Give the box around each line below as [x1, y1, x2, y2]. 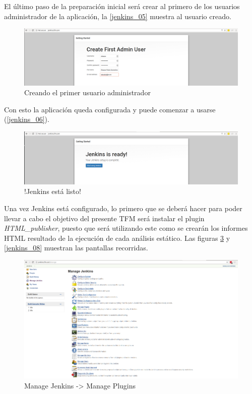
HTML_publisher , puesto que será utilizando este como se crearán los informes [4, 223, 248, 233]
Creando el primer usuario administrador [24, 87, 151, 98]
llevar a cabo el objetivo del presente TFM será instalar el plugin [4, 213, 205, 223]
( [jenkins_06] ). [4, 114, 49, 124]
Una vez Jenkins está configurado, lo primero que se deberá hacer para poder [4, 203, 242, 213]
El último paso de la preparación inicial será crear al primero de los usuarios [4, 1, 240, 11]
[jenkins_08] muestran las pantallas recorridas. [4, 242, 148, 253]
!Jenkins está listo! [24, 186, 81, 196]
